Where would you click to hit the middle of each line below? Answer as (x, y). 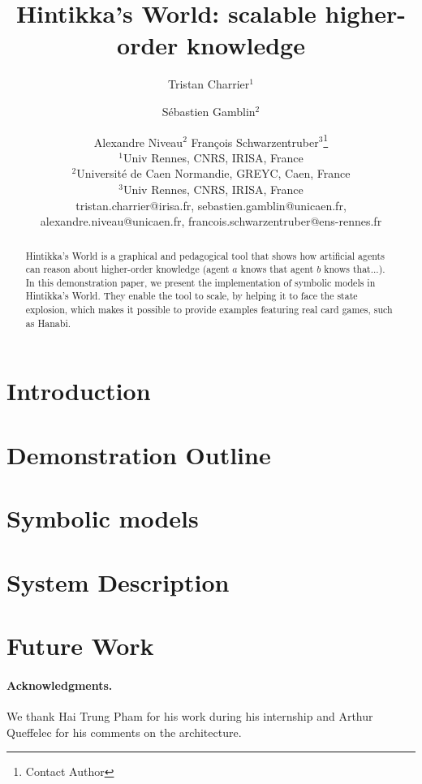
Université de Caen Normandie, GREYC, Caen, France (213, 173)
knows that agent (277, 269)
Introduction (79, 391)
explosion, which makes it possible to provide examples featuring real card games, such (209, 310)
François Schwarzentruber (255, 142)
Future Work (80, 645)
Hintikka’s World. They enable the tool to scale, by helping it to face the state (192, 296)
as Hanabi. (48, 323)
